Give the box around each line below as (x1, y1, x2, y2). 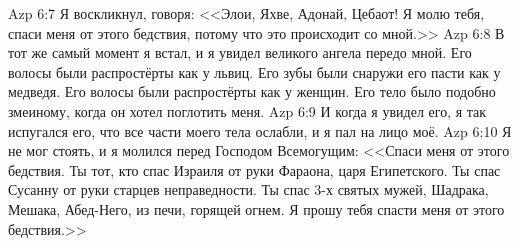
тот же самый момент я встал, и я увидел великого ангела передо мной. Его (8, 42, 472, 63)
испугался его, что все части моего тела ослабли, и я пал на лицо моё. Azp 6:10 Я (8, 120, 512, 141)
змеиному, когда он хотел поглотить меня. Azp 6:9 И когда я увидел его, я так (8, 100, 487, 121)
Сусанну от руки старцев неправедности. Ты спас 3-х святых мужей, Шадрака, (8, 179, 489, 200)
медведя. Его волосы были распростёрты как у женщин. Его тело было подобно (8, 81, 496, 102)
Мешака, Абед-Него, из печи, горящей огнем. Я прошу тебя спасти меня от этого (8, 198, 505, 219)
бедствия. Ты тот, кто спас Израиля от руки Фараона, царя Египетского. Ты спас (8, 159, 501, 180)
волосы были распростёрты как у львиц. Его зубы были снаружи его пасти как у (8, 61, 501, 82)
